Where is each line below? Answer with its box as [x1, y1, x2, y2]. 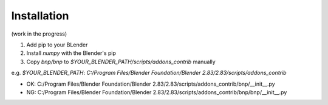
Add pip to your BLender [26, 41, 88, 48]
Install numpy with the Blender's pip [26, 49, 117, 57]
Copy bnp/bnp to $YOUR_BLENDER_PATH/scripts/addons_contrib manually [26, 58, 216, 65]
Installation [11, 9, 69, 22]
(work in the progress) [11, 30, 67, 37]
